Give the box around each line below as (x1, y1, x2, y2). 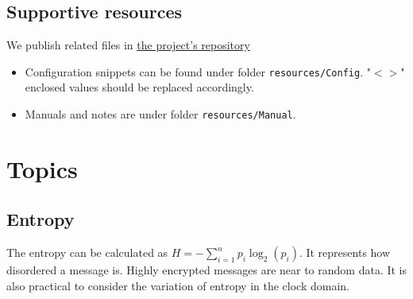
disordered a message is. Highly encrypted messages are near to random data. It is (6, 262, 407, 278)
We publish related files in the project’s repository (6, 37, 250, 53)
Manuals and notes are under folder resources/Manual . (25, 106, 296, 122)
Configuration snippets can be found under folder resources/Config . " (25, 63, 371, 80)
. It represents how (299, 244, 391, 261)
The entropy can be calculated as (6, 244, 168, 261)
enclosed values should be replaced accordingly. (25, 79, 254, 95)
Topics (6, 152, 78, 184)
